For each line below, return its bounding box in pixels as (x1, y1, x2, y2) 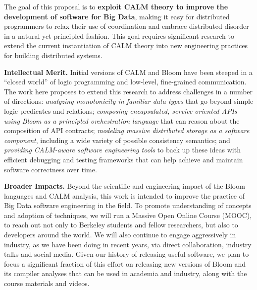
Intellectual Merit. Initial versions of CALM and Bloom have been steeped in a (4, 67, 253, 77)
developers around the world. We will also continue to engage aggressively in (4, 229, 236, 240)
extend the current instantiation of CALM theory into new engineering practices (4, 40, 248, 51)
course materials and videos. (4, 278, 90, 289)
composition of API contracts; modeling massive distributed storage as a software (4, 125, 250, 136)
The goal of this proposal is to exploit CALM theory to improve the (4, 1, 228, 11)
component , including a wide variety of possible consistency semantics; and (4, 135, 230, 145)
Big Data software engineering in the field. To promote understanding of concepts (4, 200, 252, 211)
